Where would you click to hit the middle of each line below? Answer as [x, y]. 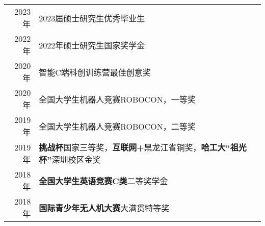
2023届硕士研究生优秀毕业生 [92, 18]
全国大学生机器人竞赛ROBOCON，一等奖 [117, 99]
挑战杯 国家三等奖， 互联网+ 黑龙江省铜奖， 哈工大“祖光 [143, 147]
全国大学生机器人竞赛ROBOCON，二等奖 [117, 126]
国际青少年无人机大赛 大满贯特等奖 [104, 208]
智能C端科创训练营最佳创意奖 [95, 72]
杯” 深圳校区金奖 [70, 159]
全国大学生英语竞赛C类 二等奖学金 [103, 181]
